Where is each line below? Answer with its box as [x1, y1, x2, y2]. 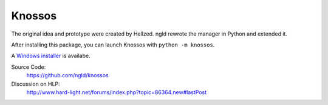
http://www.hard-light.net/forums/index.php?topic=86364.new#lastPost [26, 88, 207, 96]
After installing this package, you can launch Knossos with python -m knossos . [11, 41, 215, 48]
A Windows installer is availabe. [11, 52, 91, 60]
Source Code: [11, 63, 46, 71]
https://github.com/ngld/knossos [26, 72, 109, 79]
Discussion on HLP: [11, 80, 60, 87]
